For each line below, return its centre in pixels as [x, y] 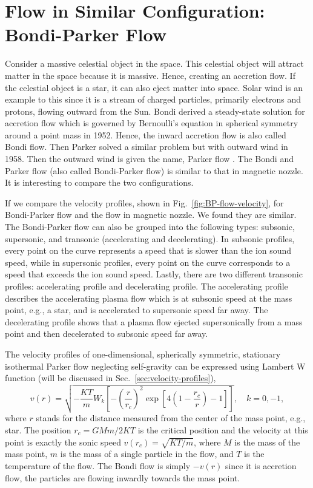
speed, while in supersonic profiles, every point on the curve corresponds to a [148, 262]
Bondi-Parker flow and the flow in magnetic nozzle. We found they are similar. [151, 215]
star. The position [38, 430]
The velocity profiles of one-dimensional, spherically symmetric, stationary [143, 354]
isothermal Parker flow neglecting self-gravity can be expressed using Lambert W [155, 366]
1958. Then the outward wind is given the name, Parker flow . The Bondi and [149, 159]
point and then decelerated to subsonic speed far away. [107, 334]
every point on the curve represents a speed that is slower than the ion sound [148, 250]
